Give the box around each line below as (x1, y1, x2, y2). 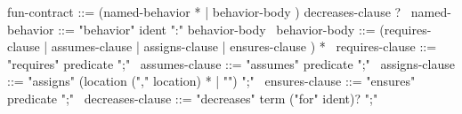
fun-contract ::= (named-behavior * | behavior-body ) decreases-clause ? (7, 3, 401, 20)
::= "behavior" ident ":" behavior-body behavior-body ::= (58, 19, 376, 38)
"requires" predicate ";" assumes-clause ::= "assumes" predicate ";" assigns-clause (7, 54, 455, 72)
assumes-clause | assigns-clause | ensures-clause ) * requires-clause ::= (51, 37, 437, 56)
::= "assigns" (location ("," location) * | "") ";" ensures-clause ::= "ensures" (7, 72, 416, 90)
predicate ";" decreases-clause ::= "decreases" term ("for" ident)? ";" (7, 88, 378, 107)
